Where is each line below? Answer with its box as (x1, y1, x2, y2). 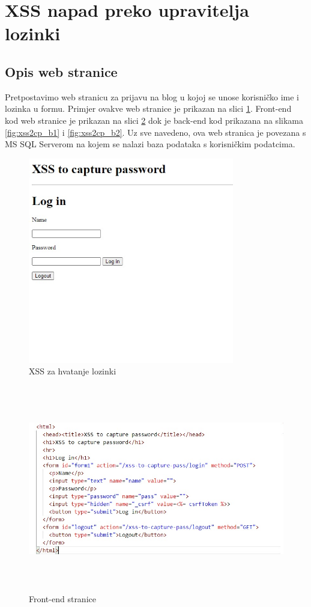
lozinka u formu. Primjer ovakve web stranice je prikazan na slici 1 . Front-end (5, 102, 292, 115)
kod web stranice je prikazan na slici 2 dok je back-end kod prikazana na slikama (5, 114, 303, 126)
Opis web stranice (5, 62, 118, 81)
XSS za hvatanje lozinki (29, 365, 116, 377)
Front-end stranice (29, 592, 96, 605)
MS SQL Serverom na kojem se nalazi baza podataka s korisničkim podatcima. (5, 138, 295, 150)
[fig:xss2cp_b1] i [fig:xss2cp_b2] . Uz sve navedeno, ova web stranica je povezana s (5, 126, 306, 138)
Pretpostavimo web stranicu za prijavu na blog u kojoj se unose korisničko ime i (5, 90, 299, 103)
